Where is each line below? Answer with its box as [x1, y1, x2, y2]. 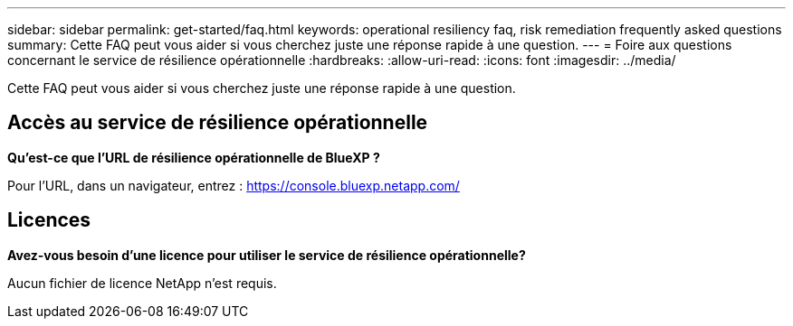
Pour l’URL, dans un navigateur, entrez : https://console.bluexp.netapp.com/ [7, 177, 460, 193]
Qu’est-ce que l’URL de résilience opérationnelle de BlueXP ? [7, 149, 380, 165]
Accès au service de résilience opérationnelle [7, 111, 428, 135]
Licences [7, 209, 91, 232]
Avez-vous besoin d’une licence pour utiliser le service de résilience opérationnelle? [7, 247, 526, 263]
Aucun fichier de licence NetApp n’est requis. [7, 275, 277, 291]
